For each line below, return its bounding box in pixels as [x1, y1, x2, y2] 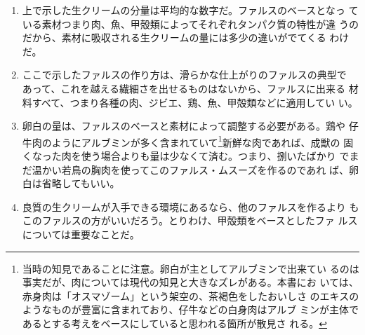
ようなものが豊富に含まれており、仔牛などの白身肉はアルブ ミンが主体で [22, 302, 359, 317]
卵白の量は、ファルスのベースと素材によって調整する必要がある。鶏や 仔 [22, 118, 359, 133]
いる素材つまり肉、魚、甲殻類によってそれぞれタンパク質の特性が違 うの [22, 16, 359, 31]
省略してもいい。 [41, 176, 120, 191]
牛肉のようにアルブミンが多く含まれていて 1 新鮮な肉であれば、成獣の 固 [22, 132, 354, 149]
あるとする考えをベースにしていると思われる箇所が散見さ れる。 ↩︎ [22, 315, 327, 330]
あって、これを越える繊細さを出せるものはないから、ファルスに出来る [22, 81, 345, 95]
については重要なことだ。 [22, 226, 140, 241]
